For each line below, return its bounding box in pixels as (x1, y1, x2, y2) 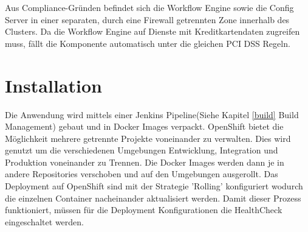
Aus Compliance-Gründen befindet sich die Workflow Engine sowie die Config (5, 1, 294, 13)
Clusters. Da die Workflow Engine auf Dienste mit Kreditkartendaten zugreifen (5, 25, 300, 38)
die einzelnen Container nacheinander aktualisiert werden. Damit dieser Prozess (5, 191, 301, 204)
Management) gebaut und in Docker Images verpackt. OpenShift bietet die (5, 120, 284, 133)
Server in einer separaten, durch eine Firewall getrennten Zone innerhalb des (5, 13, 290, 26)
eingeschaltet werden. (5, 215, 84, 228)
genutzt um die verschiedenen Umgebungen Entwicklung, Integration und (5, 144, 278, 156)
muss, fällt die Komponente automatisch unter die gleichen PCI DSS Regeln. (5, 37, 290, 49)
